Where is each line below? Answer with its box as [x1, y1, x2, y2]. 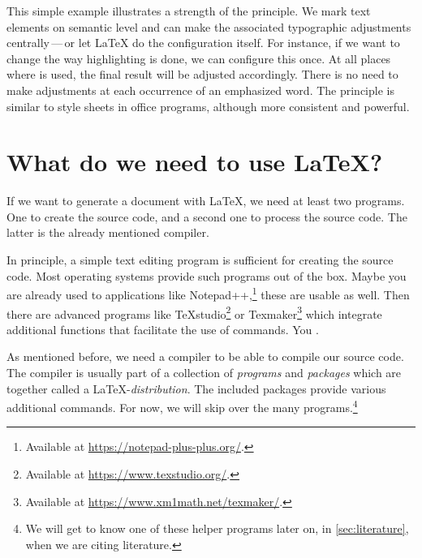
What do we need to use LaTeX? [6, 145, 383, 178]
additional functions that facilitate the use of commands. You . [6, 320, 319, 337]
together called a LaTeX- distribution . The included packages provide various [6, 380, 386, 397]
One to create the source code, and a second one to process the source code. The [6, 208, 407, 225]
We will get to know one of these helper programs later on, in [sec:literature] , [25, 520, 409, 537]
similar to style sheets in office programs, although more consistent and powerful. [6, 97, 410, 114]
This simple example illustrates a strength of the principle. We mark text [6, 2, 371, 19]
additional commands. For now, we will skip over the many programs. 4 [6, 397, 358, 415]
